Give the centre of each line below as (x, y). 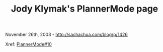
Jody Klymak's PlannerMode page (85, 9)
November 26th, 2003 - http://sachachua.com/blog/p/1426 (67, 35)
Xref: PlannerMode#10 (28, 44)
